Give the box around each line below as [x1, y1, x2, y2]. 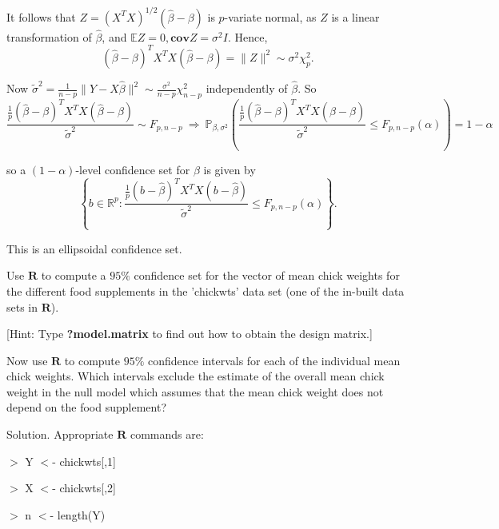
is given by [203, 161, 256, 177]
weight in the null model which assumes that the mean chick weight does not [6, 383, 384, 400]
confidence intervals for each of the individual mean [148, 352, 401, 368]
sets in [6, 298, 38, 315]
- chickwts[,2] [52, 479, 116, 496]
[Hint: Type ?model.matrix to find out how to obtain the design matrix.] [6, 325, 373, 342]
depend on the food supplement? [6, 399, 166, 416]
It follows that [6, 8, 76, 25]
